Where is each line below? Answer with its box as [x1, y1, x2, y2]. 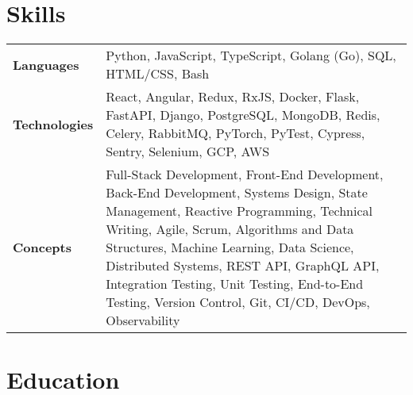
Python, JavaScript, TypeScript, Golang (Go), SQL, [106, 46, 396, 65]
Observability [106, 311, 180, 330]
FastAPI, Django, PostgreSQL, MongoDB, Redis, [106, 105, 380, 125]
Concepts [13, 238, 71, 257]
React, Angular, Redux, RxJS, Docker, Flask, [106, 87, 360, 106]
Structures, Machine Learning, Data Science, [106, 238, 354, 257]
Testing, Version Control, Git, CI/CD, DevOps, [106, 293, 370, 312]
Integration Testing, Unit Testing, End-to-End [106, 274, 364, 293]
